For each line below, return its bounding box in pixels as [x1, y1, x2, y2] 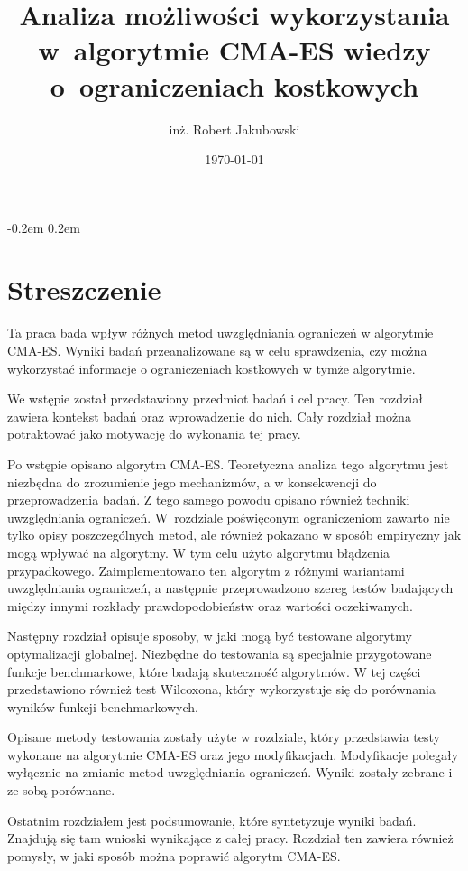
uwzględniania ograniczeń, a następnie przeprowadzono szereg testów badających [7, 579, 454, 598]
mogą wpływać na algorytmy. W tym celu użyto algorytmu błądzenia [7, 542, 390, 561]
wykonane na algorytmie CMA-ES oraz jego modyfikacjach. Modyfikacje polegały [7, 745, 459, 764]
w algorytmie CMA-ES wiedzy [38, 32, 431, 69]
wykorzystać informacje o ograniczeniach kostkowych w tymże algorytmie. [7, 358, 416, 377]
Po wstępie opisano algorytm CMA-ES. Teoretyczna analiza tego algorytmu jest [7, 454, 449, 473]
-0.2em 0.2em [7, 218, 80, 236]
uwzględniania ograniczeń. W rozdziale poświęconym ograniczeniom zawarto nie [7, 507, 450, 526]
